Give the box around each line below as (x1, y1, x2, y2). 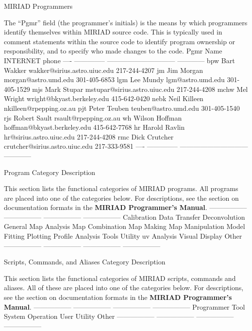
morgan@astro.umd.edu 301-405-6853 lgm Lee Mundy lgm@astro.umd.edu (4, 74, 225, 85)
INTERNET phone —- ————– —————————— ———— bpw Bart (4, 55, 235, 65)
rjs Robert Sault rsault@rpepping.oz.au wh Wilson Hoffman (4, 112, 182, 122)
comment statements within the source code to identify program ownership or (4, 36, 235, 46)
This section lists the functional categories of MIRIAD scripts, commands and (4, 273, 236, 283)
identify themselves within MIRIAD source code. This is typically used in (4, 27, 222, 37)
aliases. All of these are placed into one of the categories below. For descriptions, (4, 282, 244, 293)
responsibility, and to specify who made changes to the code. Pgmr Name (4, 46, 222, 56)
